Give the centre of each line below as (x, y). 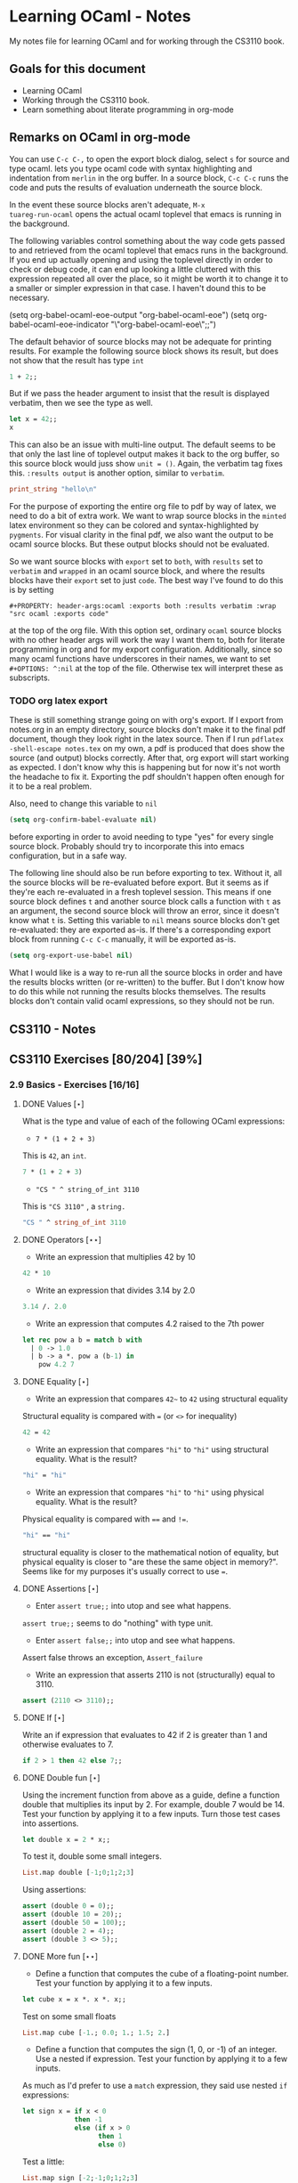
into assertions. (50, 1823)
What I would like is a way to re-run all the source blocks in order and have (146, 973)
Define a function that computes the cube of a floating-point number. (162, 1973)
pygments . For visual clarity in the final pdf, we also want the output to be (141, 535)
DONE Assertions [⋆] (60, 1588)
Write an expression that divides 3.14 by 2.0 (115, 1290)
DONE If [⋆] (43, 1717)
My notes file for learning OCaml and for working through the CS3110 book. (147, 41)
